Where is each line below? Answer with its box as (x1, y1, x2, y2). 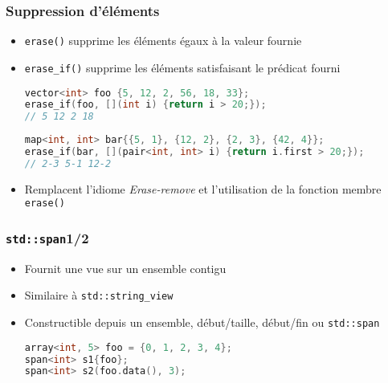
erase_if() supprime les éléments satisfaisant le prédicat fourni (24, 59, 341, 75)
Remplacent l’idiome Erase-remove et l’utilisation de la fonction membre (24, 180, 382, 197)
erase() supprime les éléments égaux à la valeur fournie (24, 32, 302, 49)
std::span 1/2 (6, 227, 89, 247)
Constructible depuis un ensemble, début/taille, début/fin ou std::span (24, 314, 380, 331)
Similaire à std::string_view (24, 287, 174, 304)
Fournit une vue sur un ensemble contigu (24, 259, 227, 276)
